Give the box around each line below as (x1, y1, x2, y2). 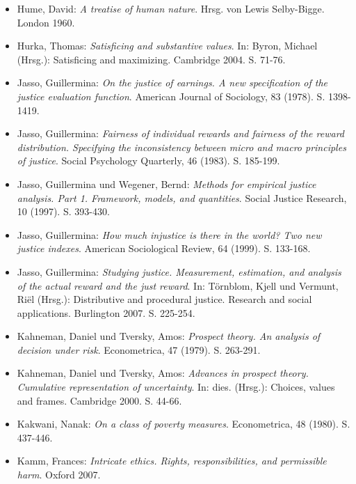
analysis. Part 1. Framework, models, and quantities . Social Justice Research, (17, 190, 347, 205)
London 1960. (17, 15, 75, 29)
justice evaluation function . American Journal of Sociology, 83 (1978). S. (17, 88, 325, 103)
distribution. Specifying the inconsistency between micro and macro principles (17, 139, 346, 154)
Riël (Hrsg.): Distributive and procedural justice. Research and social (17, 292, 312, 306)
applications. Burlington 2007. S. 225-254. (17, 305, 195, 320)
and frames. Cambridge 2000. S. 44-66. (17, 393, 182, 407)
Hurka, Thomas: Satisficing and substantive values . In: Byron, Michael (17, 38, 318, 53)
